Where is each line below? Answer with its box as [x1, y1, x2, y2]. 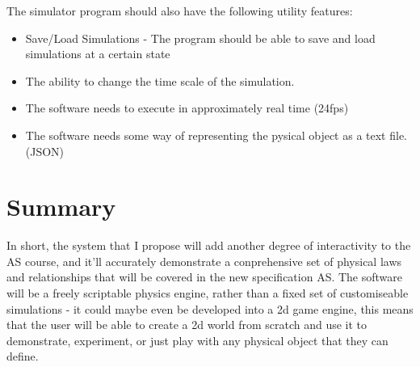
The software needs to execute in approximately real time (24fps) [25, 99, 349, 116]
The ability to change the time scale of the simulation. [25, 72, 295, 89]
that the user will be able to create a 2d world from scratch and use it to [6, 316, 367, 333]
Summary [6, 190, 116, 223]
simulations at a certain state [25, 45, 170, 62]
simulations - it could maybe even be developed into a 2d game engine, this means [6, 300, 414, 317]
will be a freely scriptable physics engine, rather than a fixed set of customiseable [6, 285, 409, 302]
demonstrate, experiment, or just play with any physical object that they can [6, 331, 388, 348]
